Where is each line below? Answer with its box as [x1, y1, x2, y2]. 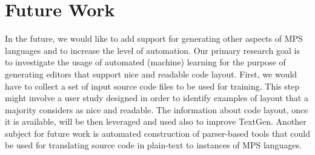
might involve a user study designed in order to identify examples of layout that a [5, 91, 308, 104]
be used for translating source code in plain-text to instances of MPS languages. [5, 139, 302, 151]
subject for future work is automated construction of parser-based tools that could [5, 127, 310, 139]
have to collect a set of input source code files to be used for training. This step [5, 79, 300, 92]
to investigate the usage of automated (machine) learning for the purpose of [5, 56, 286, 68]
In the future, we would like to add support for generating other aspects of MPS [5, 32, 303, 45]
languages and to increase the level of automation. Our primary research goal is [5, 44, 300, 56]
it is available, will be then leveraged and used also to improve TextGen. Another [5, 115, 307, 128]
